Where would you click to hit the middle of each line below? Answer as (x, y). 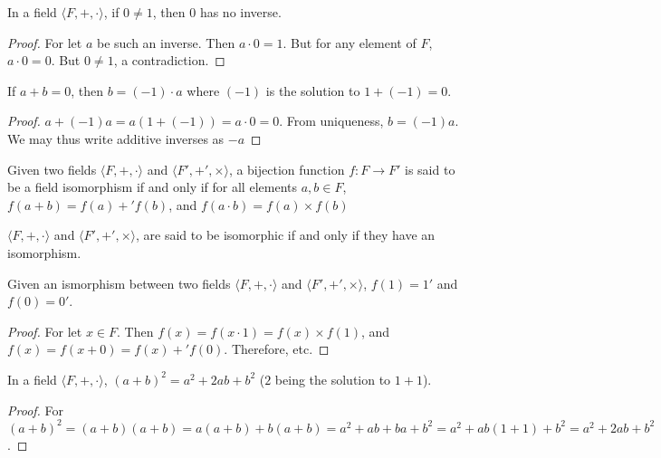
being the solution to (333, 379)
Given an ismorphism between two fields (119, 283)
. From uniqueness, (331, 121)
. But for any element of (350, 42)
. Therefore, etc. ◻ (277, 349)
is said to (430, 169)
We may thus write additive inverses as (116, 138)
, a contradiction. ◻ (169, 60)
